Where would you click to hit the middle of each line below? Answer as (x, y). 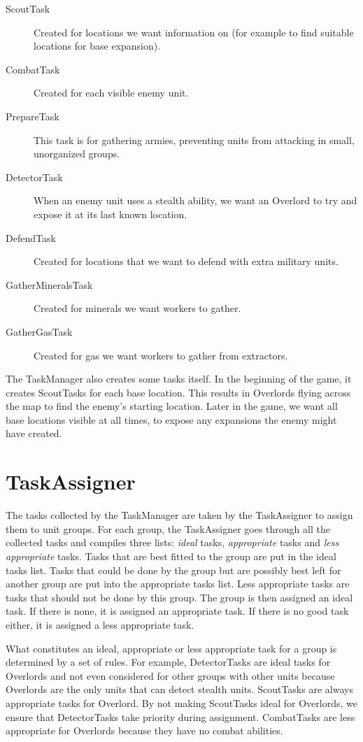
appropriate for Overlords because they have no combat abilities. (144, 730)
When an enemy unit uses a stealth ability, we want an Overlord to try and (195, 200)
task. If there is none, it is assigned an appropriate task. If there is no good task (177, 611)
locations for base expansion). (97, 46)
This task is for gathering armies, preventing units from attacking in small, (194, 140)
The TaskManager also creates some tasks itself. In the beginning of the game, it (179, 379)
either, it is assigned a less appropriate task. (100, 624)
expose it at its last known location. (111, 214)
